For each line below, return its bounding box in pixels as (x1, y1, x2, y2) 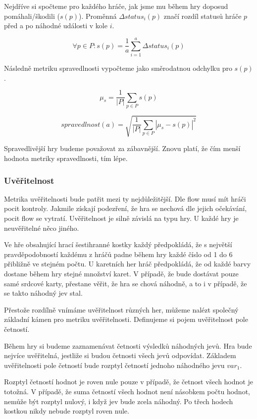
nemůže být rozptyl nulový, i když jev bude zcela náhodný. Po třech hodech (4, 396, 233, 406)
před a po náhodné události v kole (4, 20, 107, 31)
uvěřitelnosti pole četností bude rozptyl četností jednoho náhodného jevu (4, 360, 225, 370)
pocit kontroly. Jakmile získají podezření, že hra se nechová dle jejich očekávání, (4, 203, 247, 213)
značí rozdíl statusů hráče (163, 10, 242, 21)
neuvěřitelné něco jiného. (4, 222, 79, 233)
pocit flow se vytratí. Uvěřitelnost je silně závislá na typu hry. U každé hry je (4, 213, 239, 223)
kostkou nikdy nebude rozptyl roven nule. (4, 406, 129, 416)
